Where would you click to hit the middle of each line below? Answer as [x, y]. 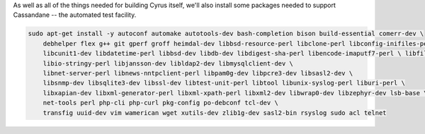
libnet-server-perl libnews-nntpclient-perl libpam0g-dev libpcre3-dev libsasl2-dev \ [198, 73]
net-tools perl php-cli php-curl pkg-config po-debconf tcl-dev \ [161, 103]
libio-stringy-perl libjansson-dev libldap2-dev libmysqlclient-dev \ [168, 63]
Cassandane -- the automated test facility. [75, 15]
